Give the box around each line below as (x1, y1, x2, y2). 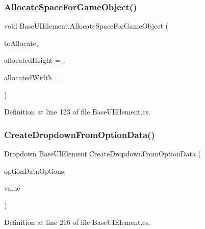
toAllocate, (4, 37, 38, 48)
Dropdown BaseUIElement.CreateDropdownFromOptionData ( (4, 148, 201, 158)
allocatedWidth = (4, 72, 60, 82)
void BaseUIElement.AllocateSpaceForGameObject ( (4, 20, 169, 31)
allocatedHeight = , (4, 55, 65, 65)
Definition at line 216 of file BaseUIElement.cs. (4, 217, 150, 227)
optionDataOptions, (4, 165, 66, 176)
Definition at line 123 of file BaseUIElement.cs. (4, 106, 150, 117)
